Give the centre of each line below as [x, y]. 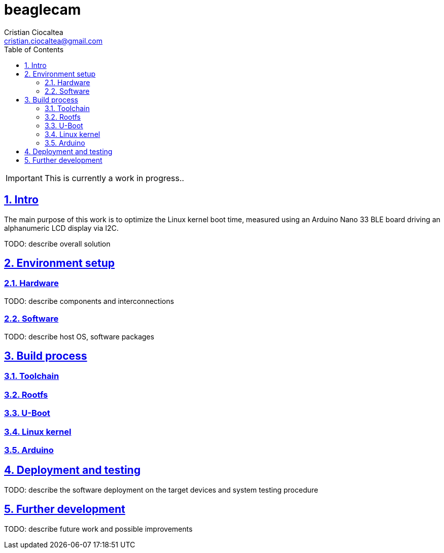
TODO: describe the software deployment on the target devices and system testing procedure [161, 490]
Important [24, 178]
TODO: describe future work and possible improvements [98, 529]
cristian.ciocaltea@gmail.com [54, 41]
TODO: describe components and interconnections [89, 301]
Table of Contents [34, 49]
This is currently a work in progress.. [114, 178]
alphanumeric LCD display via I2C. [61, 228]
